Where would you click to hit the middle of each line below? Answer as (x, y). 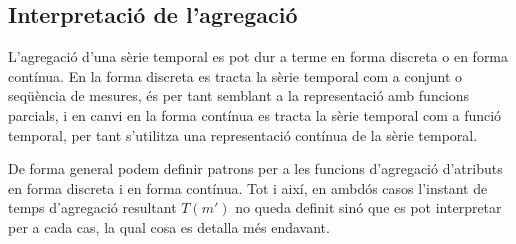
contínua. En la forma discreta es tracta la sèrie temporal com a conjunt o (235, 75)
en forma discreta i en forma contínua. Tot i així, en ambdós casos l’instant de (248, 187)
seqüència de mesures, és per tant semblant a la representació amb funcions (239, 95)
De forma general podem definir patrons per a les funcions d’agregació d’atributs (255, 168)
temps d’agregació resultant (92, 207)
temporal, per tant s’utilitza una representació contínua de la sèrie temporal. (243, 134)
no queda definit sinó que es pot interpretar (368, 207)
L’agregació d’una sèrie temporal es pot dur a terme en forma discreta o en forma (258, 56)
